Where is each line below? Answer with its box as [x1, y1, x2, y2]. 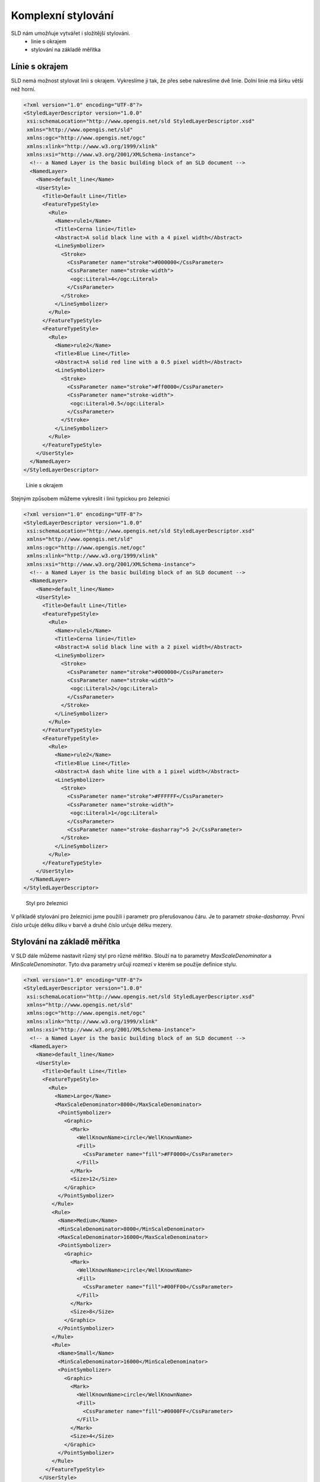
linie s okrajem [31, 37, 66, 44]
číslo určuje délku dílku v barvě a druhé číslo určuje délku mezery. [11, 921, 173, 928]
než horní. [11, 85, 36, 92]
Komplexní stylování [11, 9, 114, 22]
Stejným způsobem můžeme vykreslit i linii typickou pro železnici [11, 495, 170, 502]
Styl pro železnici [25, 899, 68, 906]
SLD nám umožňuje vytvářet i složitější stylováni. [11, 30, 130, 37]
